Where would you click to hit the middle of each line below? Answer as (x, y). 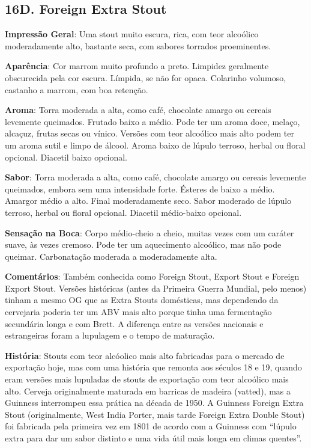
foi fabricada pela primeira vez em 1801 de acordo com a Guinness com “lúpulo (151, 426)
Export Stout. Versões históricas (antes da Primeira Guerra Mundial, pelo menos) (156, 288)
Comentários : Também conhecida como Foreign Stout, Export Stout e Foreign (152, 276)
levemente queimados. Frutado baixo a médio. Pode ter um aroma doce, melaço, (152, 121)
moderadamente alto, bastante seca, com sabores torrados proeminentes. (138, 45)
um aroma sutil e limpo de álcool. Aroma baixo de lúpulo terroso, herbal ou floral (155, 145)
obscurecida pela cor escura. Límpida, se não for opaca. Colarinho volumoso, (146, 77)
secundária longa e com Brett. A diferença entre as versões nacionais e (134, 323)
